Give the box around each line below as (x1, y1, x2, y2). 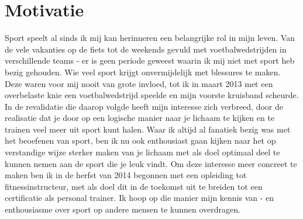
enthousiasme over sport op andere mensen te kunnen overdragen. (5, 203, 240, 215)
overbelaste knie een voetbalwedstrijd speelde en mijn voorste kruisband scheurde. (5, 89, 299, 101)
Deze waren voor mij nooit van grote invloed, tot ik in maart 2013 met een (5, 77, 273, 89)
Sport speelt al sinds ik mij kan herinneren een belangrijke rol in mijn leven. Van (5, 32, 295, 44)
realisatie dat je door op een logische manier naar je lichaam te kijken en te (5, 112, 275, 124)
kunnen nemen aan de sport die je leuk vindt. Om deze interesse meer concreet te (5, 157, 297, 169)
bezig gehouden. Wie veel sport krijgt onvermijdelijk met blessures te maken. (5, 65, 281, 78)
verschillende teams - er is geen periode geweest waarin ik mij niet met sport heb (5, 54, 295, 67)
